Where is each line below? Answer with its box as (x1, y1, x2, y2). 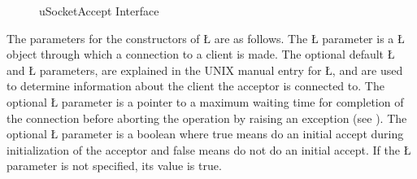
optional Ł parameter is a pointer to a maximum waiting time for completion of (7, 93, 404, 110)
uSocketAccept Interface (39, 2, 159, 19)
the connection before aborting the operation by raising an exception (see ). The (7, 109, 407, 126)
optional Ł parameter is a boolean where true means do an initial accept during (7, 125, 404, 142)
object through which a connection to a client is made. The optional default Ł (7, 46, 395, 63)
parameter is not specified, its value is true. (7, 157, 222, 174)
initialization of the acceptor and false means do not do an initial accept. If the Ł (7, 141, 411, 158)
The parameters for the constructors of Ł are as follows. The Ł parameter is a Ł (7, 29, 405, 46)
